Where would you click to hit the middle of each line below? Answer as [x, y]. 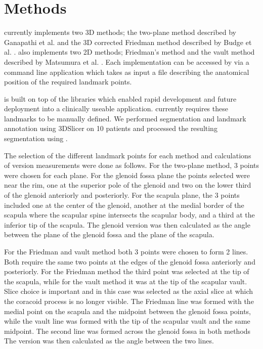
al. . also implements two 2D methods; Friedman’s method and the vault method [129, 52]
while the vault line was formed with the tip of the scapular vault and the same [127, 321]
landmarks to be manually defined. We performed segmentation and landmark [125, 118]
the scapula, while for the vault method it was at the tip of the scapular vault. [126, 281]
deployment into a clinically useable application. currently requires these [116, 108]
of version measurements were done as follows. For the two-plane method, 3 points [131, 165]
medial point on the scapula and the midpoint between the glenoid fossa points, [127, 311]
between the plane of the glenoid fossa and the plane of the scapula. [109, 234]
